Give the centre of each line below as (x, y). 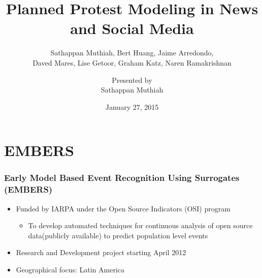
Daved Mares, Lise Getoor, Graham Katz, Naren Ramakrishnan (132, 62)
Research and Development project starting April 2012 (101, 252)
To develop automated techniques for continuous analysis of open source (140, 225)
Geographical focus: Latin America (70, 269)
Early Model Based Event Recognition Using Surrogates (122, 178)
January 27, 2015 (132, 106)
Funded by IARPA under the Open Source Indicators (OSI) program (123, 208)
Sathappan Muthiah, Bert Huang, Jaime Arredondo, (132, 53)
